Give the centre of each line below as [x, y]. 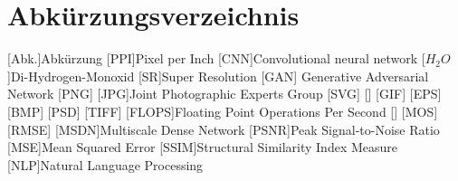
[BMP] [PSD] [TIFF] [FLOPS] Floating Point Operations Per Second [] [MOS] [223, 111]
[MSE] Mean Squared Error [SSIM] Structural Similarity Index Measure [203, 147]
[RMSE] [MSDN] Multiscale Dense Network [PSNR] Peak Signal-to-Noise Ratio [224, 129]
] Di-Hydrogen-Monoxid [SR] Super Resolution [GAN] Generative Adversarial [218, 76]
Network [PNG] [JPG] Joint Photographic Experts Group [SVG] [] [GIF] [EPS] [224, 94]
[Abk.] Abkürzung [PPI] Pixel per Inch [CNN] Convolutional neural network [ [216, 58]
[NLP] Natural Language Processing [105, 164]
